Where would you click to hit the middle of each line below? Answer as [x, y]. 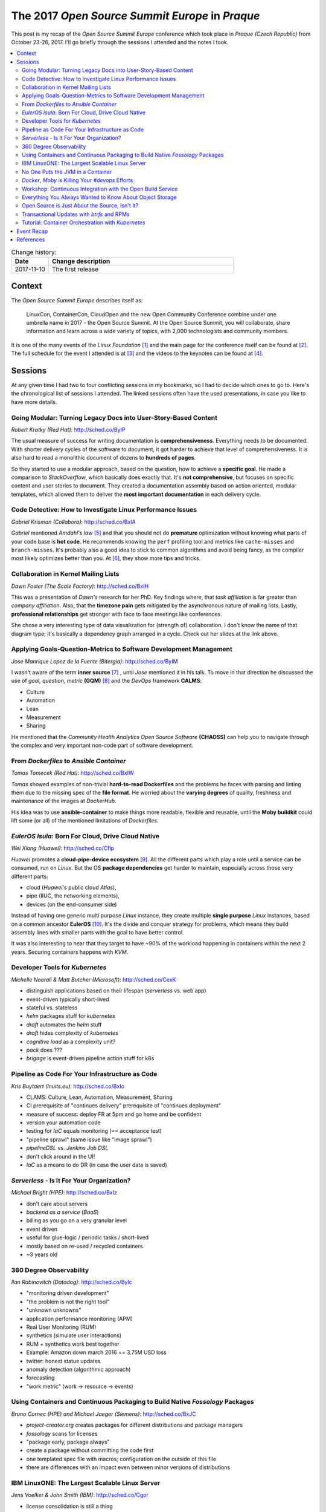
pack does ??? [44, 1050]
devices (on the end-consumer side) [72, 904]
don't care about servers [57, 1204]
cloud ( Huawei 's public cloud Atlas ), [72, 887]
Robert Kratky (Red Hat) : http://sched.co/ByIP [68, 429]
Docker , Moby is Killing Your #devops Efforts [78, 180]
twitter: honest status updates [63, 1361]
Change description [81, 261]
